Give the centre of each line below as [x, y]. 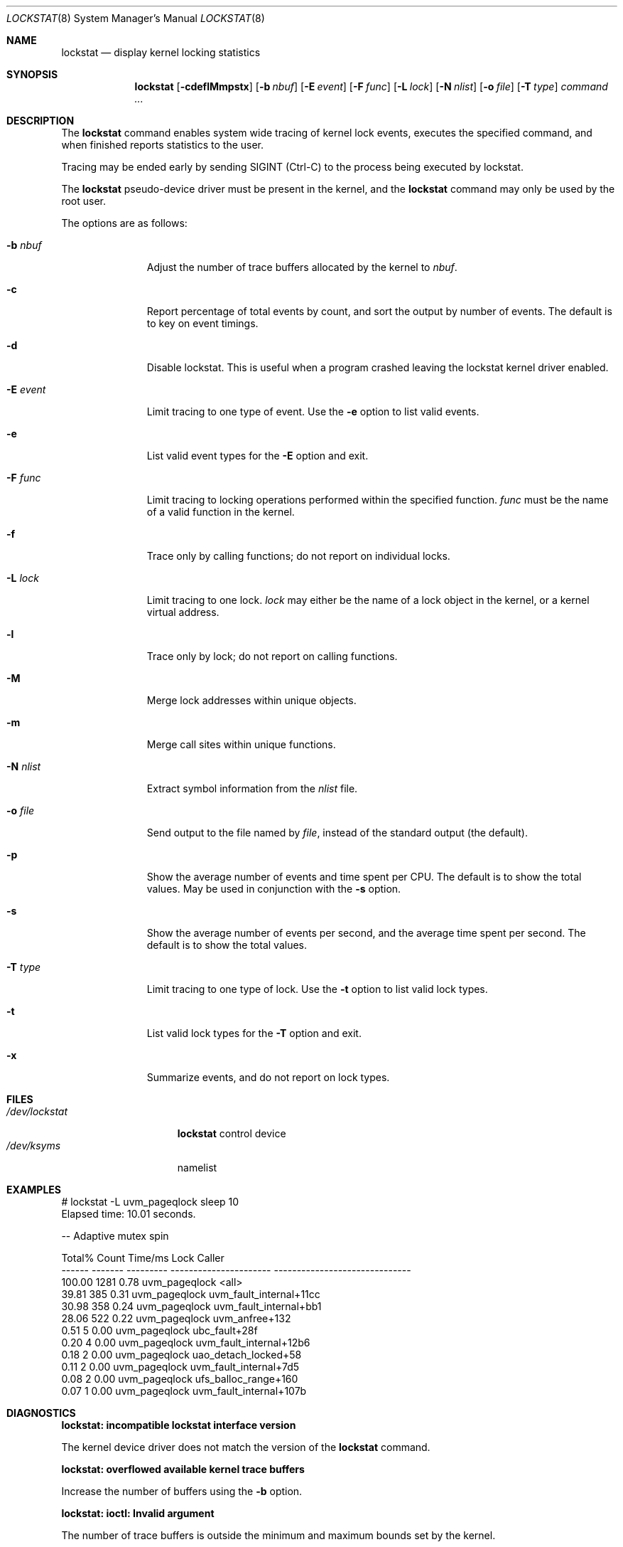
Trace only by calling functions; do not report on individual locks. [298, 556]
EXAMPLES [34, 1190]
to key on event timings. [202, 323]
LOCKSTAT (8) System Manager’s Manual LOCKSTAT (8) [136, 18]
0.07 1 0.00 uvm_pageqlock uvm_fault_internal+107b [184, 1391]
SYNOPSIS [32, 74]
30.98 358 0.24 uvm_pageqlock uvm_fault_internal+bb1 [191, 1306]
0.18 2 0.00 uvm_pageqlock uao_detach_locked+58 [182, 1355]
